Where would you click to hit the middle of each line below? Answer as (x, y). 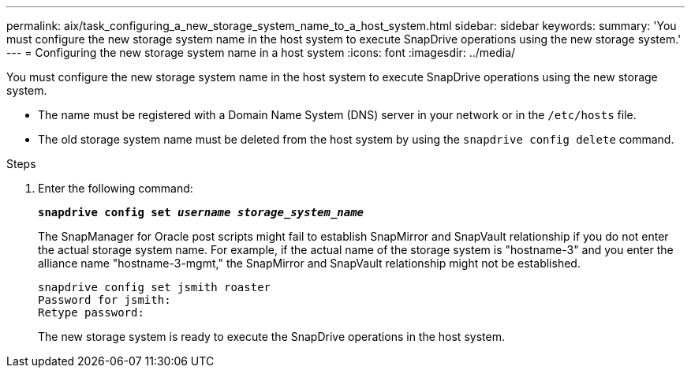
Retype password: (91, 312)
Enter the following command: (116, 188)
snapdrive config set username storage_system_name (201, 212)
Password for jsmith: (105, 300)
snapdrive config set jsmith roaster (155, 287)
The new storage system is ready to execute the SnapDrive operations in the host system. (271, 337)
